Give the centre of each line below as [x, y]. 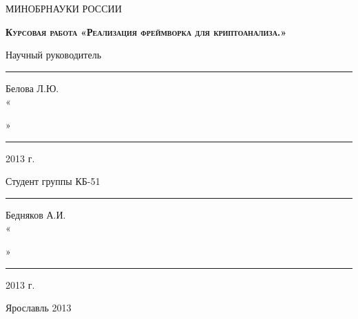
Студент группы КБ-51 [53, 181]
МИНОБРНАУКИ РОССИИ [64, 8]
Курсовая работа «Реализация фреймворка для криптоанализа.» [146, 31]
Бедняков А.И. [36, 214]
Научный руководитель [54, 55]
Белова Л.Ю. [32, 88]
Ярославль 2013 [39, 308]
